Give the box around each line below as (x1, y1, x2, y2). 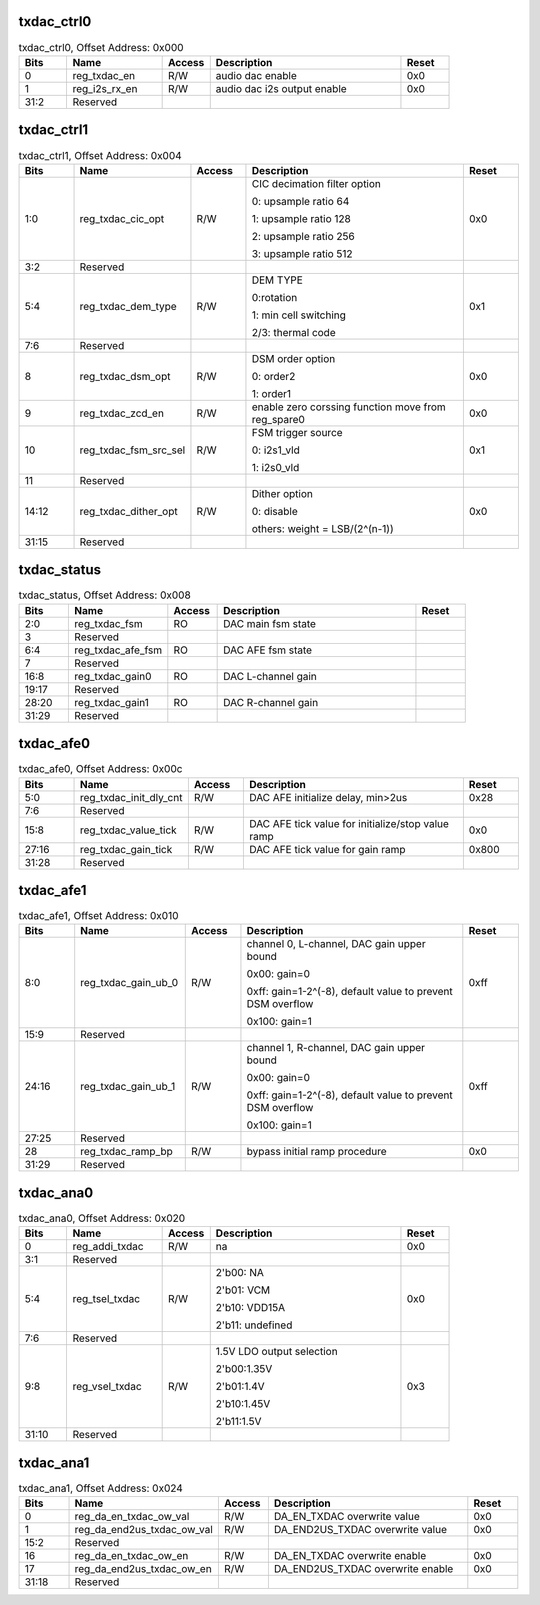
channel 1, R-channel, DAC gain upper (246, 1041, 425, 1055)
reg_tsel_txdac (72, 1292, 140, 1306)
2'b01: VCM (215, 1283, 271, 1297)
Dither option (251, 486, 314, 500)
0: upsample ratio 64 (251, 194, 350, 208)
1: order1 (251, 386, 292, 400)
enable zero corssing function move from (251, 400, 446, 414)
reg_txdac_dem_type (79, 299, 177, 313)
